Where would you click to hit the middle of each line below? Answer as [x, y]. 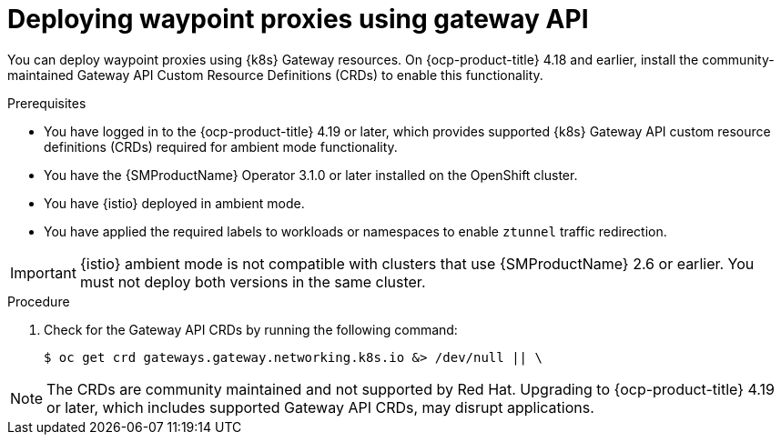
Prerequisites [47, 103]
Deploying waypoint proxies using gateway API [298, 19]
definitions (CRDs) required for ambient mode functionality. [221, 146]
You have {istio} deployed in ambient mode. [174, 203]
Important [43, 272]
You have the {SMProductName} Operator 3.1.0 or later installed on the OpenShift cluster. [311, 175]
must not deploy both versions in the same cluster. [253, 281]
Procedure [39, 301]
